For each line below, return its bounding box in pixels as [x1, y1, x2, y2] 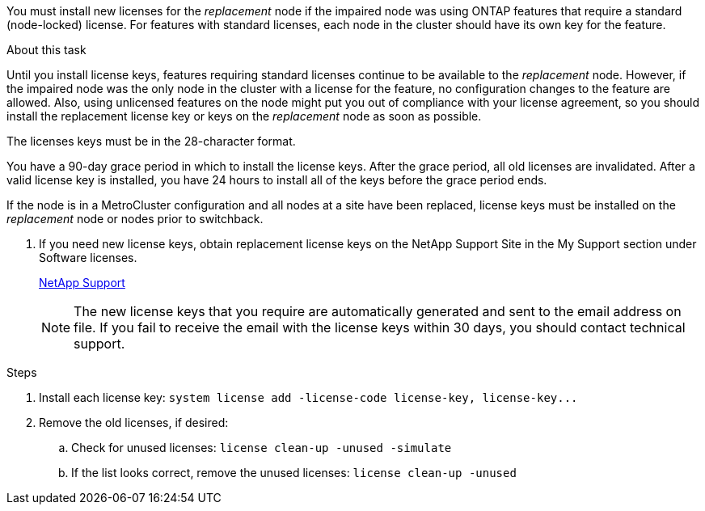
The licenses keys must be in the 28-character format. [6, 134, 296, 148]
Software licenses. [39, 251, 137, 264]
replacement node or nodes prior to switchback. [6, 212, 264, 226]
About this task [6, 43, 87, 57]
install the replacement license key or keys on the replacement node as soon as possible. [6, 109, 482, 123]
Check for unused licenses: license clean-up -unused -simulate [71, 441, 452, 454]
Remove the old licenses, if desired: [39, 416, 229, 429]
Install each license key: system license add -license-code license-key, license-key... [39, 391, 578, 404]
